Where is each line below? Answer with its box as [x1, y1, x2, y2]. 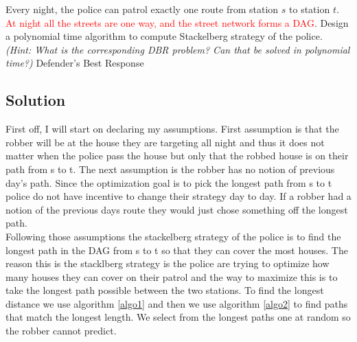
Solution [5, 89, 66, 111]
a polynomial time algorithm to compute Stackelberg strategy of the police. [5, 29, 323, 43]
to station [289, 2, 330, 16]
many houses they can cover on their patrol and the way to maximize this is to [5, 269, 338, 284]
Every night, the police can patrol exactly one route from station [5, 2, 279, 16]
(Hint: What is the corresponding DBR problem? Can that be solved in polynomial [5, 42, 350, 56]
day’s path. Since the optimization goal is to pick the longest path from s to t [5, 175, 332, 190]
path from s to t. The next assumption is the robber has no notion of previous [5, 161, 335, 176]
